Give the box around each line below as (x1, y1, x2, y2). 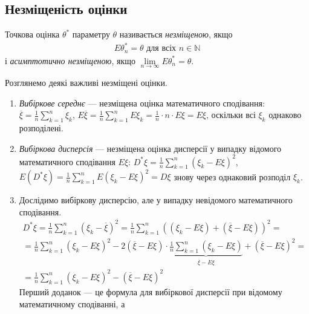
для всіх (146, 44, 177, 53)
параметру (72, 28, 110, 41)
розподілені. (19, 121, 63, 134)
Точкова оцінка (5, 28, 60, 41)
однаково (268, 108, 302, 121)
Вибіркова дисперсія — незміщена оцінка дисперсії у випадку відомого (19, 142, 282, 154)
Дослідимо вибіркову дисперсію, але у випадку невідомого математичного (19, 194, 293, 206)
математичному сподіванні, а (19, 297, 125, 310)
